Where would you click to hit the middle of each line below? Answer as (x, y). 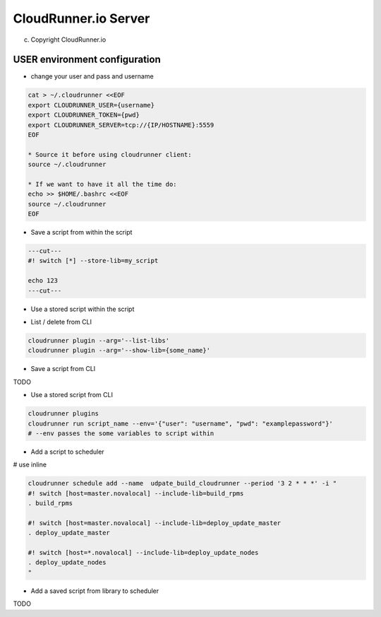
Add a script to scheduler (68, 452)
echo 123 (43, 281)
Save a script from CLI (63, 369)
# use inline (30, 465)
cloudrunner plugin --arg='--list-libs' (98, 341)
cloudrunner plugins (63, 414)
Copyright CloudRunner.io (68, 40)
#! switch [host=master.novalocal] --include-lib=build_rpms (136, 493)
